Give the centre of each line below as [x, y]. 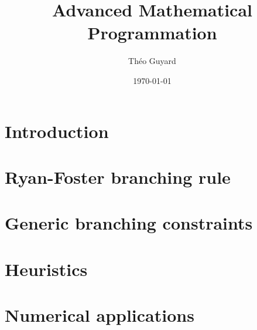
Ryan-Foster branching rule [118, 176]
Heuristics [46, 269]
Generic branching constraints [129, 223]
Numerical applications [100, 315]
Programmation [152, 33]
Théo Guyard [152, 61]
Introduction [57, 131]
